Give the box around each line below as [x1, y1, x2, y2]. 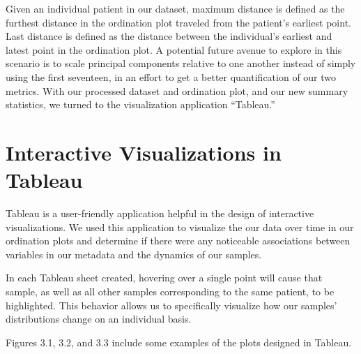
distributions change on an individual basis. [6, 311, 192, 326]
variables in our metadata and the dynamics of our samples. [6, 246, 262, 261]
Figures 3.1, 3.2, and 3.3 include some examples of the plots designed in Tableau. [6, 334, 352, 349]
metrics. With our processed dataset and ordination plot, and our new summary [6, 83, 348, 98]
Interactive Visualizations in [6, 138, 282, 166]
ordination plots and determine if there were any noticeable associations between [6, 233, 351, 248]
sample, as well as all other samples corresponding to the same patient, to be [6, 284, 335, 299]
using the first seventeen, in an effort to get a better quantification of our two [6, 69, 337, 84]
